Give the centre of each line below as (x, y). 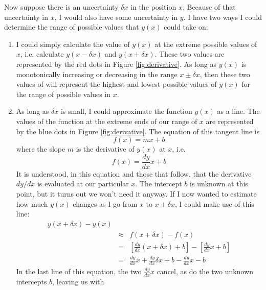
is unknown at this (219, 184)
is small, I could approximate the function (126, 111)
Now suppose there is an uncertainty (61, 7)
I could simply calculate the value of (73, 44)
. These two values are (190, 54)
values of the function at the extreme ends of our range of (107, 121)
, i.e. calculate (42, 54)
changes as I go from (105, 203)
